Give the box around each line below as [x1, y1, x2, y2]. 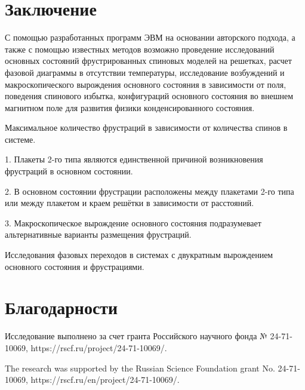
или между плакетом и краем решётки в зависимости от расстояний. [5, 196, 254, 209]
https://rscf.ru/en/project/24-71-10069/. [30, 373, 180, 386]
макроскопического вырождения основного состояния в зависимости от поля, [5, 78, 286, 90]
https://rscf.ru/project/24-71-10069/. [30, 341, 167, 354]
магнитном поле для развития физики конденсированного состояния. [5, 101, 255, 113]
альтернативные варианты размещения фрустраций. [5, 228, 192, 241]
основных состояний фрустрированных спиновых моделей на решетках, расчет [5, 54, 292, 67]
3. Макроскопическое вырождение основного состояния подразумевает [5, 216, 261, 229]
